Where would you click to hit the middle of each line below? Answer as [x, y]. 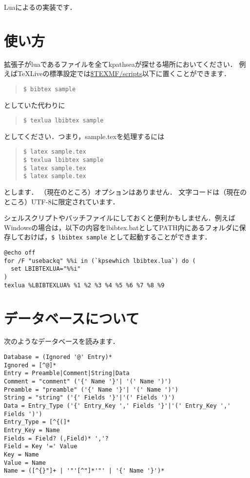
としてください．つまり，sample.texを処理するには [84, 136]
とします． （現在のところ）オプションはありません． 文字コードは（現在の [125, 192]
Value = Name [25, 463]
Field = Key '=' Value [41, 447]
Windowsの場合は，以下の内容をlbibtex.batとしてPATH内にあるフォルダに [122, 227]
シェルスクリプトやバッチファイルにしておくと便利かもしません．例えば [120, 218]
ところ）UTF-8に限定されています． [62, 201]
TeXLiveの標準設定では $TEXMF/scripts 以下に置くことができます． [124, 73]
